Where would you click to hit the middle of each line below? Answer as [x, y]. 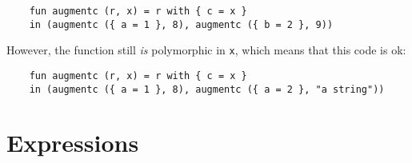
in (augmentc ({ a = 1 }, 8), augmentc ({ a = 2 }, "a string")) [207, 89]
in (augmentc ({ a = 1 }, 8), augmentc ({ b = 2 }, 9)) [181, 24]
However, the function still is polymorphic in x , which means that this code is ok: [206, 50]
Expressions [73, 143]
